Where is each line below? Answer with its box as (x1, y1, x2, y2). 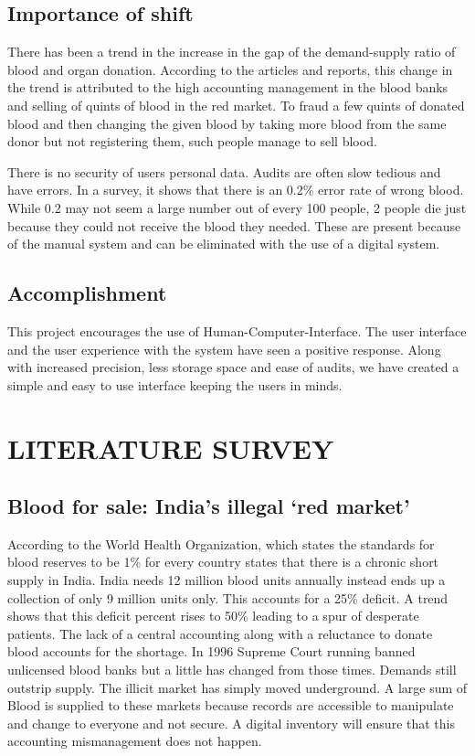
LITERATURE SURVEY (7, 429, 334, 466)
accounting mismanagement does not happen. (7, 731, 262, 751)
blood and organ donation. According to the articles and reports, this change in (7, 59, 453, 79)
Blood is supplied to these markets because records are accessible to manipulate (7, 696, 454, 715)
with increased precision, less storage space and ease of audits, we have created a (7, 357, 459, 377)
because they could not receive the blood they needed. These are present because (7, 216, 461, 235)
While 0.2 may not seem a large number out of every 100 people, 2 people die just (7, 197, 467, 217)
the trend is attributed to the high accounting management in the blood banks (7, 78, 449, 97)
